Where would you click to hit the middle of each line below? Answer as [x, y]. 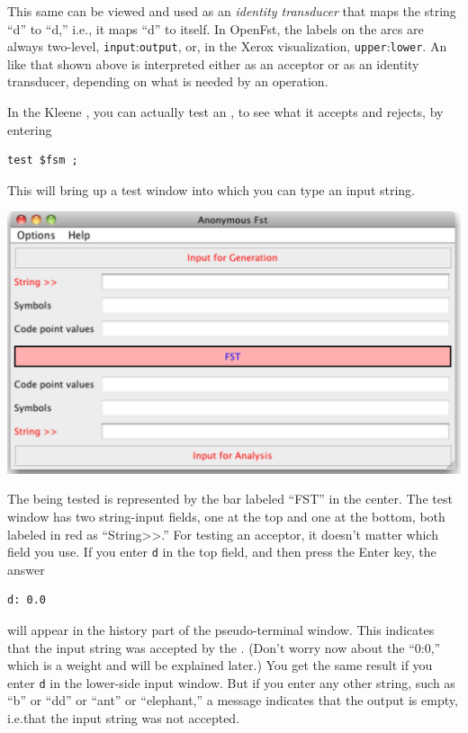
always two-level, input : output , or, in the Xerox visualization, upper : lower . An [227, 46]
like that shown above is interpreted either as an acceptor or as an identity [213, 63]
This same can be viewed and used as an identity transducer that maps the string [232, 11]
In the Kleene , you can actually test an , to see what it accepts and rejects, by [225, 112]
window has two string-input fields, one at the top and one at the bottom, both [226, 516]
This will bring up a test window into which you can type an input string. [211, 189]
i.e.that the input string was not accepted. [124, 718]
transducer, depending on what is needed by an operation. [168, 81]
